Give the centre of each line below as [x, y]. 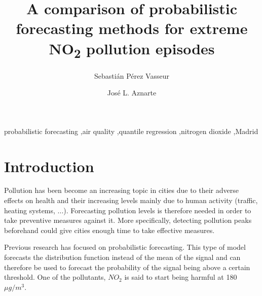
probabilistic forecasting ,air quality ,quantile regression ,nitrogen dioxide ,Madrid [131, 131]
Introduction [49, 166]
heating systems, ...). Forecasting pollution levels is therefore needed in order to [128, 210]
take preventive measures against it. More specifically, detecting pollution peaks [128, 220]
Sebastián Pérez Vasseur [132, 75]
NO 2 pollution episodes [132, 50]
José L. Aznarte [132, 93]
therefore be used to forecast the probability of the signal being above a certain [127, 267]
